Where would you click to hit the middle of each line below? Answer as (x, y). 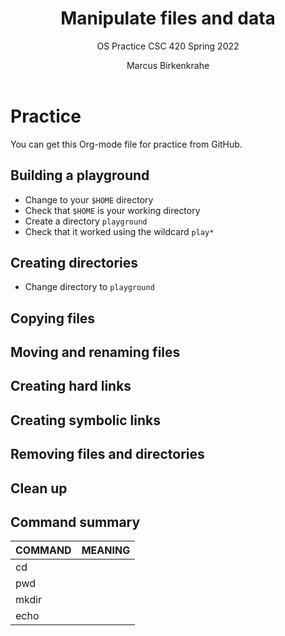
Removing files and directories (107, 454)
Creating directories (74, 262)
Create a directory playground (86, 221)
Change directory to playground (89, 287)
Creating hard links (71, 386)
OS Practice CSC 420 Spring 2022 (168, 46)
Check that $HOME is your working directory (112, 210)
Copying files (53, 318)
